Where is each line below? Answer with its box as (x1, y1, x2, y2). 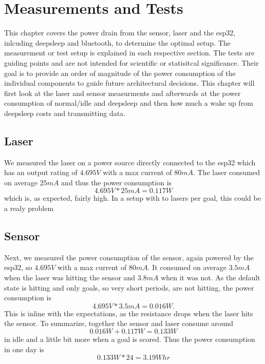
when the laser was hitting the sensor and (4, 272, 136, 283)
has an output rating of (4, 167, 78, 178)
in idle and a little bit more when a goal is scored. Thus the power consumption (4, 334, 255, 344)
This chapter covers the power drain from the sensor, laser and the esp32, (4, 27, 236, 38)
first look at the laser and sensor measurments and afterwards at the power (4, 87, 241, 98)
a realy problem (4, 203, 54, 214)
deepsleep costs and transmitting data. (4, 107, 126, 118)
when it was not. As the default (161, 272, 260, 283)
